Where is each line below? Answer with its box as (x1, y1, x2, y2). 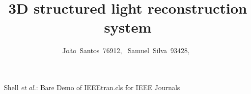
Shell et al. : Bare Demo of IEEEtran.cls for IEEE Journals (4, 82, 180, 92)
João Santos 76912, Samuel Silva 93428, (62, 45, 190, 56)
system (104, 17, 152, 37)
